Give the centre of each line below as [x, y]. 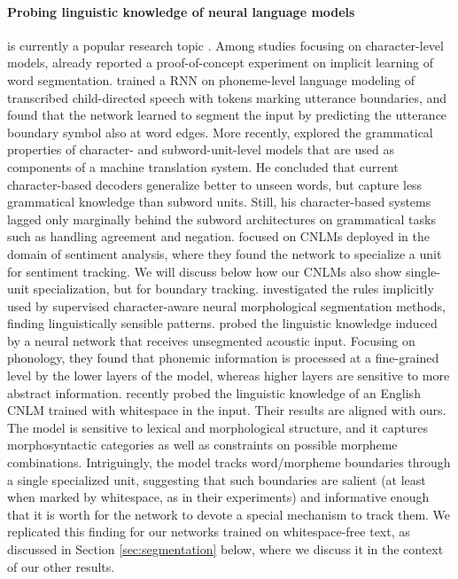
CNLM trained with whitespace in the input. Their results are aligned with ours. [227, 410]
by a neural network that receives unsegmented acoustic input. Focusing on [211, 340]
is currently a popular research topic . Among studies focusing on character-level [225, 45]
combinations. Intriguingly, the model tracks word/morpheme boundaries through [229, 462]
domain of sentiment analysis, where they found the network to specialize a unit [225, 253]
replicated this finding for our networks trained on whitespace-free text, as [209, 532]
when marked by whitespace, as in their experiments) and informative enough [218, 497]
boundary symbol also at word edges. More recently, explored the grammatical [220, 132]
